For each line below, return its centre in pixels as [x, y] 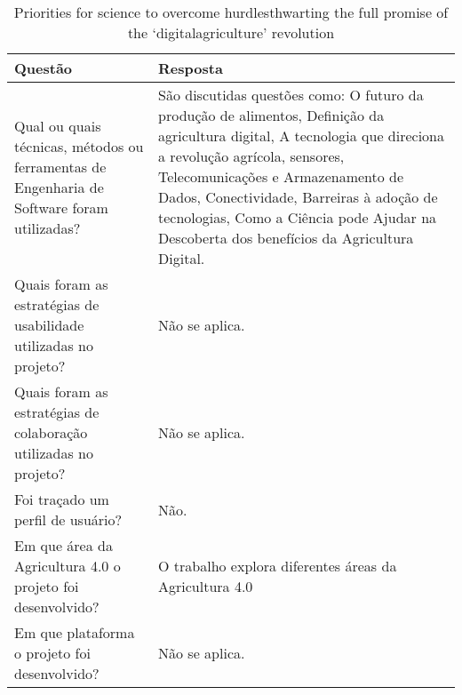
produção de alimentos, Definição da [271, 115]
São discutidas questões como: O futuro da [291, 95]
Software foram [61, 207]
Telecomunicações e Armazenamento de [281, 176]
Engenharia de [59, 187]
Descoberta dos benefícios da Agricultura [286, 238]
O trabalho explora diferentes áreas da [278, 566]
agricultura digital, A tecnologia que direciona [301, 136]
